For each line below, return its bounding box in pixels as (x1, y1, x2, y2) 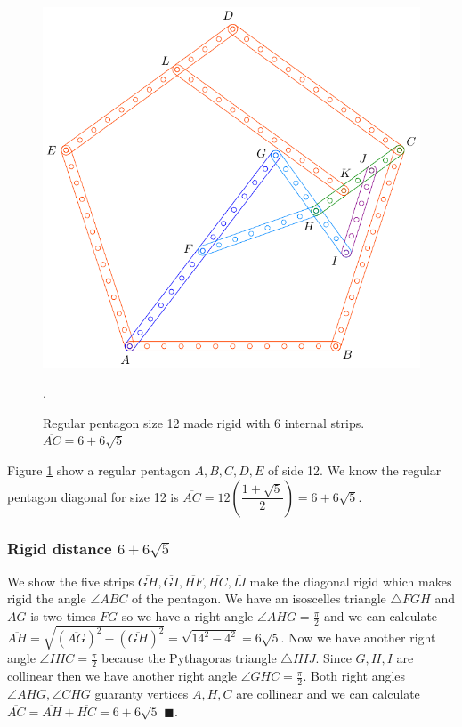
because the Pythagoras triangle (101, 649, 277, 667)
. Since (315, 649, 352, 667)
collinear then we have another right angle (7, 666, 237, 685)
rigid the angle (7, 589, 86, 608)
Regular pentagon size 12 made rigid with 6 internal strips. (43, 413, 365, 432)
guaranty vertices (94, 684, 189, 703)
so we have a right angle (121, 607, 254, 626)
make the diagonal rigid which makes (249, 571, 452, 590)
